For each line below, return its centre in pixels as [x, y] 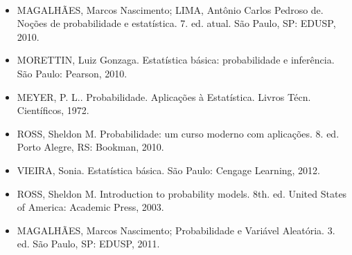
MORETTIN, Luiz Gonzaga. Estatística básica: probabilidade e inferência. [176, 60]
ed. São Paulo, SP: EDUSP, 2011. [88, 244]
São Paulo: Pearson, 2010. [72, 73]
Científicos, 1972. [53, 110]
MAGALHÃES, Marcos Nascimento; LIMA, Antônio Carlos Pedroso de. [170, 9]
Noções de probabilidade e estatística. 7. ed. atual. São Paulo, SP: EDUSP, [176, 23]
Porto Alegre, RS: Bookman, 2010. [90, 147]
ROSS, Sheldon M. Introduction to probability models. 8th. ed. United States [182, 193]
